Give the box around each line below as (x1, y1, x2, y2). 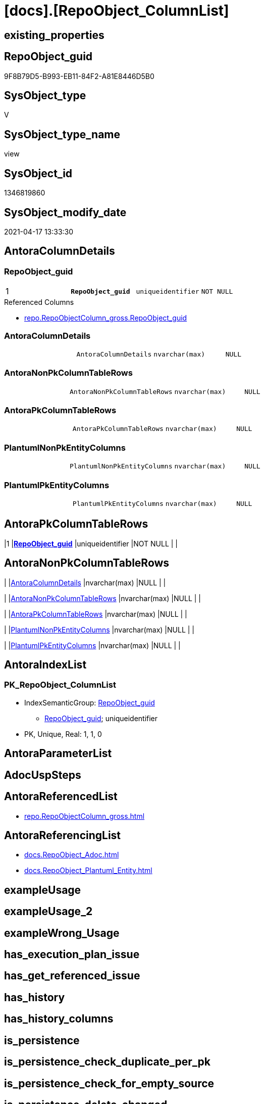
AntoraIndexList (4, 658, 87, 672)
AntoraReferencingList (4, 829, 121, 842)
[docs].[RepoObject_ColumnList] (4, 2, 229, 19)
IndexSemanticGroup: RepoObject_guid (24, 698, 155, 707)
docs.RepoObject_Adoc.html (24, 850, 119, 859)
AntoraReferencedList (4, 790, 118, 803)
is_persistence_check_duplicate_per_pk (4, 1055, 210, 1069)
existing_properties (4, 28, 104, 42)
